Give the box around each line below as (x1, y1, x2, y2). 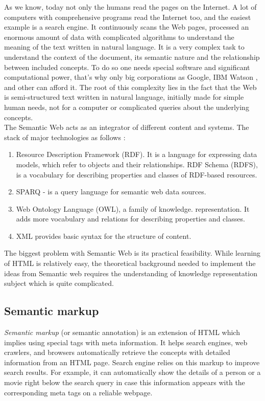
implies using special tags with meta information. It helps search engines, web (4, 337, 248, 347)
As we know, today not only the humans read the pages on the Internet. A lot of (4, 2, 257, 12)
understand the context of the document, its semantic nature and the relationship (4, 51, 260, 62)
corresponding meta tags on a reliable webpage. (4, 387, 153, 397)
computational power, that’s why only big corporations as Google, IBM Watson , (4, 72, 258, 82)
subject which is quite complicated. (4, 278, 114, 288)
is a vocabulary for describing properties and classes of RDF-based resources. (16, 169, 257, 180)
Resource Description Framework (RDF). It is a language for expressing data (16, 149, 257, 160)
